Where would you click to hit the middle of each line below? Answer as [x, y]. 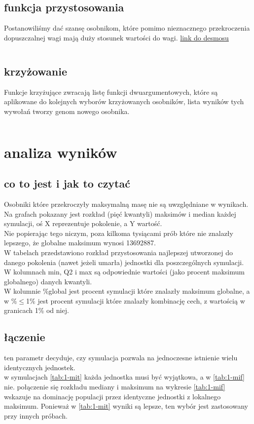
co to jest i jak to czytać [67, 183]
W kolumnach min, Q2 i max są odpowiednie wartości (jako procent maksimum [124, 272]
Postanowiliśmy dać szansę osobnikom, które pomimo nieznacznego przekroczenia [127, 28]
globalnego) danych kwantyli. [48, 281]
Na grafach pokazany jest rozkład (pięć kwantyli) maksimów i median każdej [120, 213]
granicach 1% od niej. [36, 310]
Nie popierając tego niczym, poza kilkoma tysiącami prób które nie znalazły [119, 233]
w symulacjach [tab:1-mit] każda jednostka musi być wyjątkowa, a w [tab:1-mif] [124, 377]
